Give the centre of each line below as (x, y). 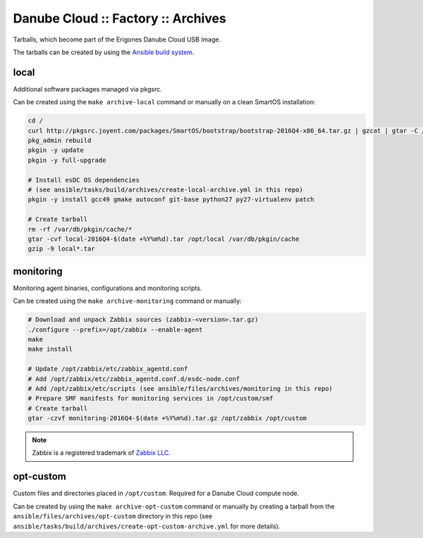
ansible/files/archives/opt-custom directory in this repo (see (113, 516)
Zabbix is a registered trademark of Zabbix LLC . (101, 453)
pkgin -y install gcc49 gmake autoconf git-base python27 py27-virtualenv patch (171, 200)
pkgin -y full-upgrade (67, 160)
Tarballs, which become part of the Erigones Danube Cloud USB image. (117, 39)
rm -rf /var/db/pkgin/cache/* (80, 229)
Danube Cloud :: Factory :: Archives (120, 18)
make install (50, 349)
